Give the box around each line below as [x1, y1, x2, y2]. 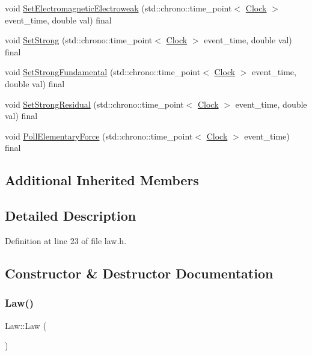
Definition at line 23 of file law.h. [5, 234, 127, 247]
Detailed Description [5, 206, 136, 225]
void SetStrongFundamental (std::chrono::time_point [5, 66, 201, 78]
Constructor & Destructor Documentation [5, 263, 274, 282]
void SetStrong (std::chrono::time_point [5, 34, 153, 46]
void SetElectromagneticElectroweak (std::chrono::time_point [5, 2, 232, 14]
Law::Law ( [5, 319, 46, 331]
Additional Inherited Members [5, 171, 199, 189]
